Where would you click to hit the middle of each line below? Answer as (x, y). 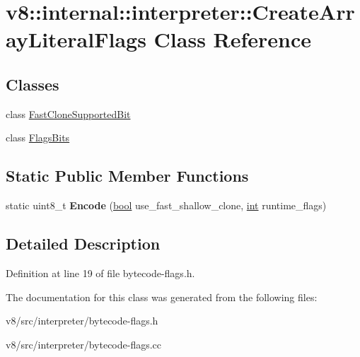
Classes (33, 84)
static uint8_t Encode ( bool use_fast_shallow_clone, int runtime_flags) (166, 205)
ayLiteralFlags (76, 39)
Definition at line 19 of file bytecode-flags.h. (100, 273)
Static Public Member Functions (127, 176)
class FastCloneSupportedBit (68, 113)
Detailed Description (83, 244)
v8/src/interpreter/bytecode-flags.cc (84, 344)
